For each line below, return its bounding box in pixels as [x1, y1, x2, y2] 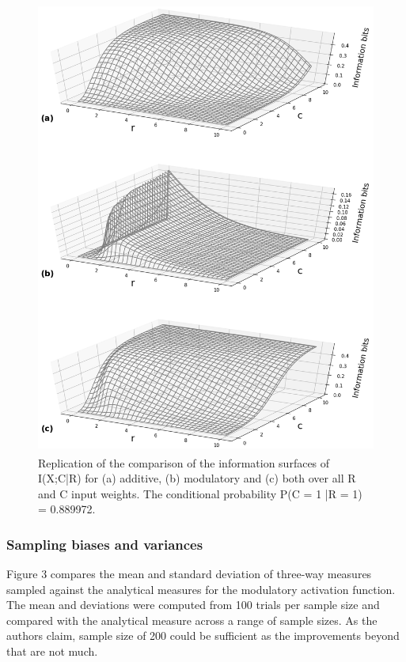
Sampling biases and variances [6, 534, 203, 554]
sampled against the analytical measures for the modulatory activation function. [6, 581, 396, 597]
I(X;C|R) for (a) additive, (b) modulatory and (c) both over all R [38, 470, 356, 486]
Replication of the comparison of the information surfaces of [38, 454, 330, 471]
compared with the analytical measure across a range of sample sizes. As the [6, 611, 378, 628]
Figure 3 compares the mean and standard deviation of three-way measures [6, 566, 372, 582]
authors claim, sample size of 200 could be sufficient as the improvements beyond [6, 627, 400, 644]
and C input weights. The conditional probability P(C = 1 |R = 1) [38, 485, 362, 501]
